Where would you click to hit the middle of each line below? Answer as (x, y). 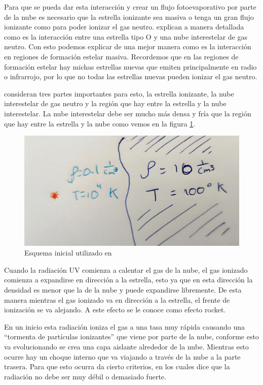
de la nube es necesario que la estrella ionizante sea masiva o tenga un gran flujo (129, 17)
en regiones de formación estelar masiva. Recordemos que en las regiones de (121, 56)
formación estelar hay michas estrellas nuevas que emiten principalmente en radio (130, 66)
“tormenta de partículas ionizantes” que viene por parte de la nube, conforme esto (131, 336)
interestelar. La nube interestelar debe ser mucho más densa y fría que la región (128, 113)
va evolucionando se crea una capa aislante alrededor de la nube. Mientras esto (126, 347)
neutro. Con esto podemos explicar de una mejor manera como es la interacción (128, 46)
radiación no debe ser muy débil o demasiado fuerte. (85, 376)
